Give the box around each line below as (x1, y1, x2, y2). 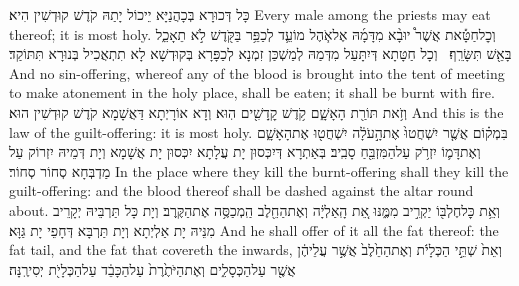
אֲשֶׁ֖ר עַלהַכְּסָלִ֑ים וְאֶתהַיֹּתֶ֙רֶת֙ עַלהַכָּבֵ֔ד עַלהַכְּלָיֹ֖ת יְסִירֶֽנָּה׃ (9, 258, 296, 279)
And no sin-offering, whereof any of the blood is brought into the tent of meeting (9, 62, 505, 83)
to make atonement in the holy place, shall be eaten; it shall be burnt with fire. (9, 82, 495, 103)
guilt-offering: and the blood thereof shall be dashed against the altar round (9, 180, 474, 201)
